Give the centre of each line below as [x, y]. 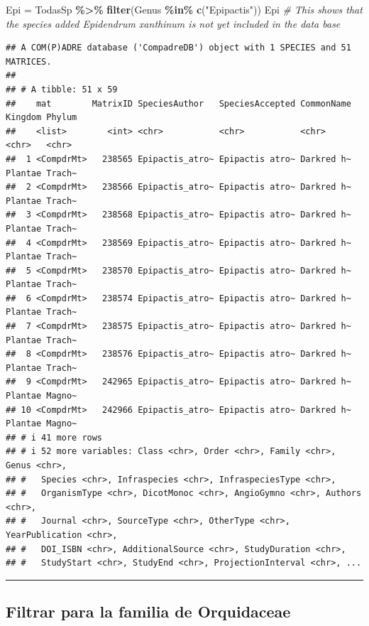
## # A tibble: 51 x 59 [62, 89]
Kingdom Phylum [42, 118]
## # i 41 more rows [54, 437]
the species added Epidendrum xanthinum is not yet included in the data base [173, 23]
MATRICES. [29, 61]
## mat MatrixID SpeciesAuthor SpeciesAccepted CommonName [178, 103]
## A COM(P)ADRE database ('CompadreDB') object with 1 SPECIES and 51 [178, 48]
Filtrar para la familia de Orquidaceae [148, 611]
